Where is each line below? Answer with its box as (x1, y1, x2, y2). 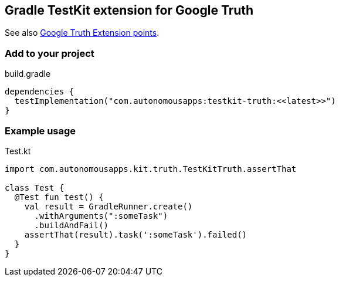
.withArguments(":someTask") (34, 211, 168, 221)
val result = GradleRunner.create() (24, 201, 193, 211)
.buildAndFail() (34, 220, 109, 230)
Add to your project (5, 47, 94, 59)
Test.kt (5, 145, 31, 156)
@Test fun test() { (14, 192, 104, 202)
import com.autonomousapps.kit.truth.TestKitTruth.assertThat (5, 164, 297, 174)
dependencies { (5, 87, 74, 97)
